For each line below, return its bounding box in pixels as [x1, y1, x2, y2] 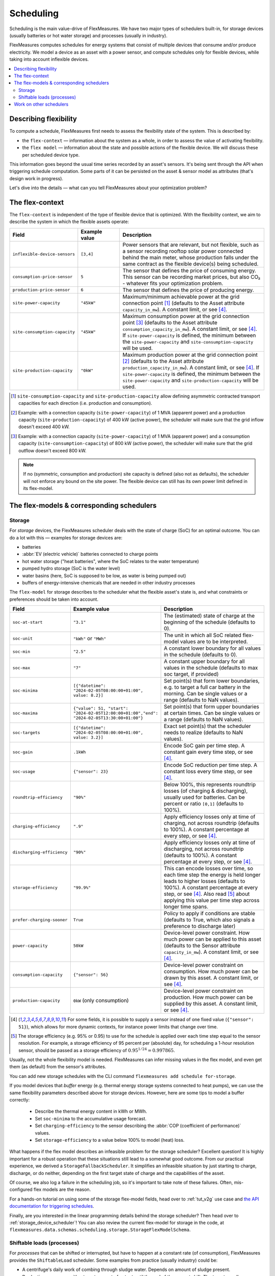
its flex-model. [23, 485, 53, 492]
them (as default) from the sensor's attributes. [9, 1064, 106, 1070]
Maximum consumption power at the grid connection [122, 312, 250, 320]
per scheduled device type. [22, 152, 80, 158]
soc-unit [12, 635, 33, 641]
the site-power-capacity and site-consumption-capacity [122, 338, 254, 345]
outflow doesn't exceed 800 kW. [18, 447, 87, 454]
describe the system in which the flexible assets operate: [9, 218, 129, 225]
